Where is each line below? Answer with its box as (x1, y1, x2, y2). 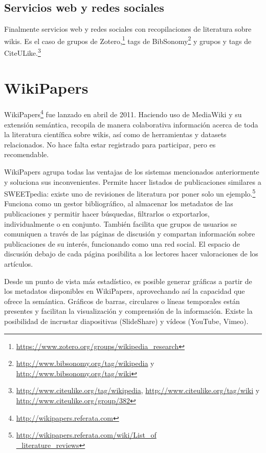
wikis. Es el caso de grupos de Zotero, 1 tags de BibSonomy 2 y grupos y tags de (4, 34, 252, 46)
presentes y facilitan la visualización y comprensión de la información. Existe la (4, 306, 253, 316)
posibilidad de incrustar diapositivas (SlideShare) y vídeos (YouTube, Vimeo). (4, 316, 249, 327)
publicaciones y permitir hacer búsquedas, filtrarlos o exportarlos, (4, 208, 210, 219)
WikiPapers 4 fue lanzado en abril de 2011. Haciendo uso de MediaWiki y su (4, 107, 242, 120)
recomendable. (4, 149, 49, 160)
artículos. (4, 258, 33, 269)
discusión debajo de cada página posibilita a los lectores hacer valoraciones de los (4, 248, 258, 259)
